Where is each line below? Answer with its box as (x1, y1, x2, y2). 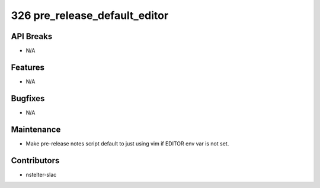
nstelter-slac (25, 171, 57, 178)
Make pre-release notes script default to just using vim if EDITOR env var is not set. (25, 140, 229, 147)
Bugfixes (11, 93, 45, 103)
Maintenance (11, 124, 61, 134)
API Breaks (11, 31, 53, 41)
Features (11, 62, 44, 72)
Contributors (11, 155, 60, 166)
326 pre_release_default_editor (11, 9, 169, 22)
